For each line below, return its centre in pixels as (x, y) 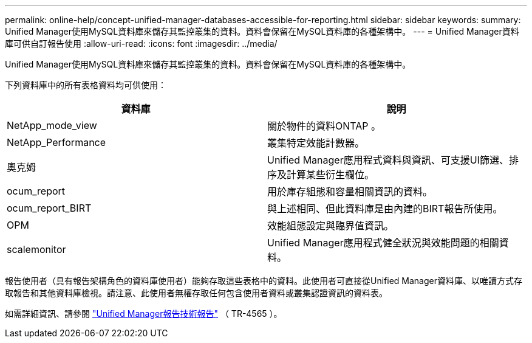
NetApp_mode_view (52, 125)
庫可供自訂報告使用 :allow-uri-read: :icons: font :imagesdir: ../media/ (141, 43)
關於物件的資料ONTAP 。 (324, 126)
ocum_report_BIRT (49, 208)
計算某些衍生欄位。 (331, 175)
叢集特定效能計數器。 (316, 143)
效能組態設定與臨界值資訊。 (331, 226)
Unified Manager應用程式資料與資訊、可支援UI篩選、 (388, 160)
